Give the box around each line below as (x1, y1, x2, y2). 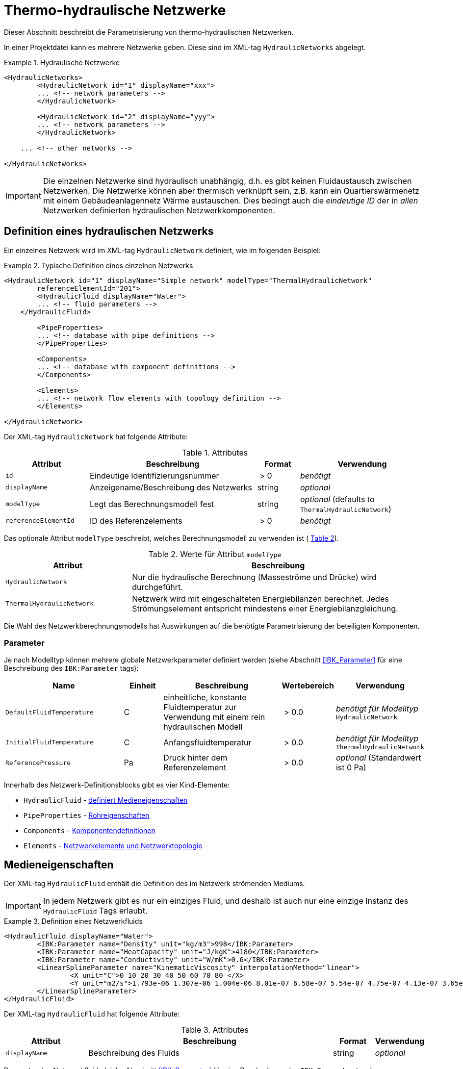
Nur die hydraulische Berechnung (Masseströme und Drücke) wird (132, 572, 377, 582)
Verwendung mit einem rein (163, 712, 265, 722)
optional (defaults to (300, 494, 375, 504)
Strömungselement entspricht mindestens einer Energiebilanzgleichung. (132, 603, 398, 613)
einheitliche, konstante (163, 692, 247, 703)
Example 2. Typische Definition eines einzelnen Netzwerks (4, 261, 193, 270)
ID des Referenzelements (90, 515, 182, 526)
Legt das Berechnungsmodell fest (90, 499, 214, 509)
